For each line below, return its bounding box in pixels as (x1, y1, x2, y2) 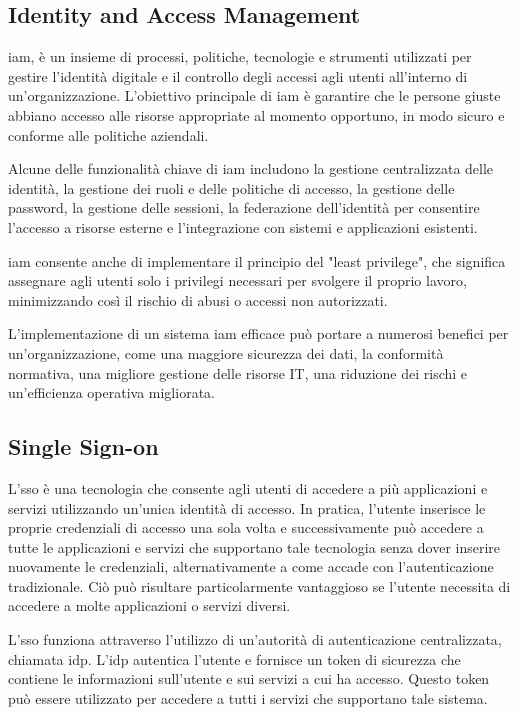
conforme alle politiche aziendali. (8, 124, 209, 145)
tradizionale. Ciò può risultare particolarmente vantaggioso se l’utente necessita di (8, 575, 511, 596)
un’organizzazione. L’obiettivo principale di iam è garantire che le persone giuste (8, 85, 501, 106)
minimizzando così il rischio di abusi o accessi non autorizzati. (8, 289, 388, 310)
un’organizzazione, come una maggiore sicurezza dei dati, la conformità (8, 342, 444, 363)
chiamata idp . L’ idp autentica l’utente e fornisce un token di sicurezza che (8, 648, 461, 669)
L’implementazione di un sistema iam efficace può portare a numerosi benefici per (8, 323, 509, 344)
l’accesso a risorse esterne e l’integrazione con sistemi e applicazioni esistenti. (8, 216, 478, 237)
